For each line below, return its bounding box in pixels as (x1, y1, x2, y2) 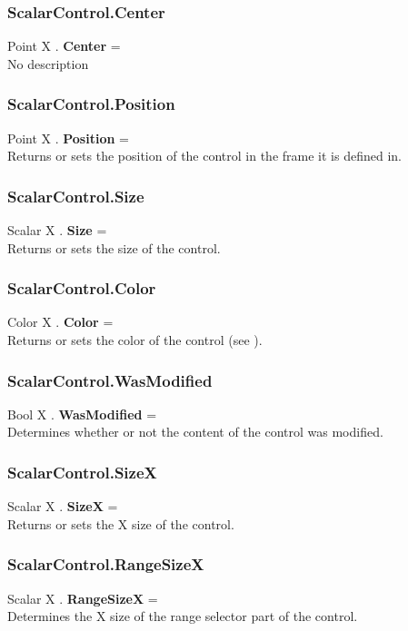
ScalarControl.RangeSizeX (7, 553, 204, 576)
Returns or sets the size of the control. (7, 238, 221, 257)
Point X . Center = (7, 36, 121, 55)
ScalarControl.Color (7, 277, 156, 300)
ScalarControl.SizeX (7, 460, 157, 483)
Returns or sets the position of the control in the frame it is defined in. (7, 146, 402, 165)
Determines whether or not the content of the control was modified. (7, 422, 383, 441)
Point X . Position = (7, 128, 129, 147)
